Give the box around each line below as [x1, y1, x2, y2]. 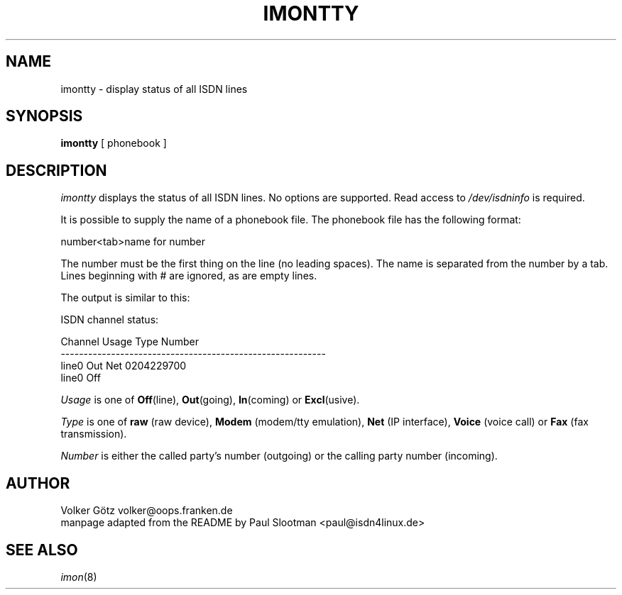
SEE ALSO [6, 540, 78, 559]
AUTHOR [6, 474, 70, 492]
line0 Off [60, 372, 101, 384]
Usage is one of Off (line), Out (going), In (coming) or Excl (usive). [60, 394, 360, 406]
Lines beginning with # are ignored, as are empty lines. [60, 269, 317, 282]
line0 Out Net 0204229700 [60, 360, 187, 372]
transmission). [60, 428, 127, 440]
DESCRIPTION [6, 161, 107, 179]
